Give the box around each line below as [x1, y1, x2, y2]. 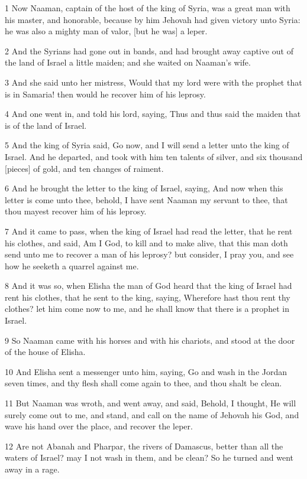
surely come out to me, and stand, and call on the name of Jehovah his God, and [5, 408, 299, 421]
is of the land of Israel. [5, 119, 87, 131]
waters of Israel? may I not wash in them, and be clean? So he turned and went [5, 451, 293, 464]
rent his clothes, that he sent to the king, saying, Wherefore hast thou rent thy [5, 291, 290, 303]
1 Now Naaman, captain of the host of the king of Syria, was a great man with [5, 2, 290, 14]
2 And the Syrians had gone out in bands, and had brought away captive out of [5, 44, 293, 57]
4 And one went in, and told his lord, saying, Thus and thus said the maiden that [5, 107, 301, 120]
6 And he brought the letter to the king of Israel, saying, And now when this [5, 182, 283, 194]
